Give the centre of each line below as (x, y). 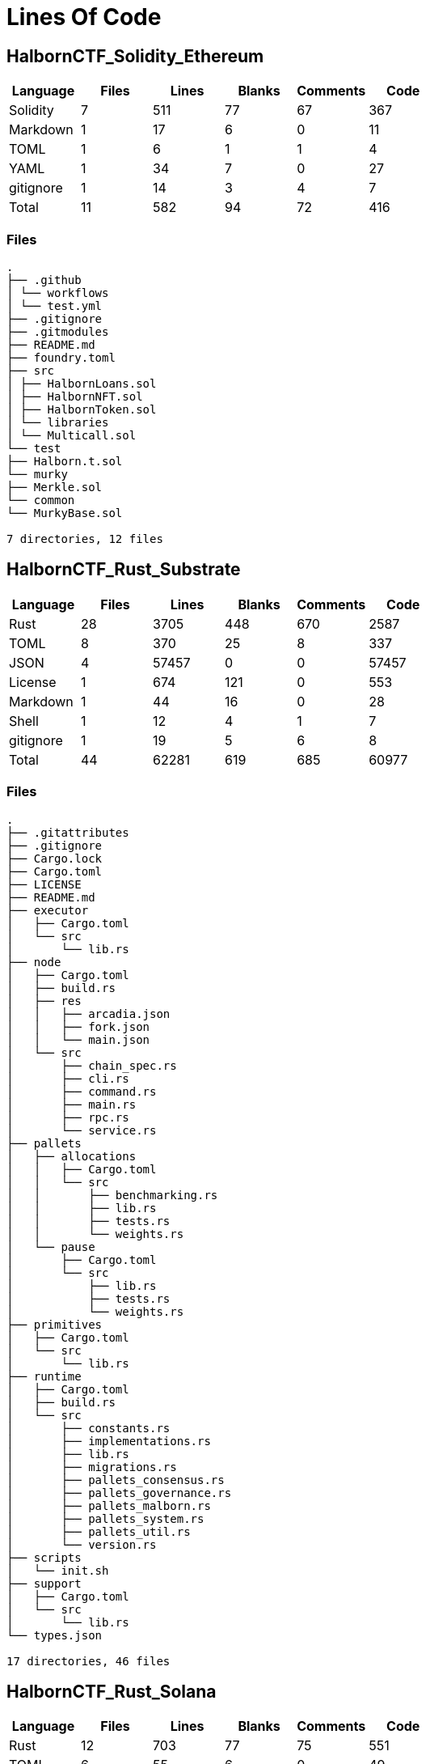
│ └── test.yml (55, 305)
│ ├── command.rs (82, 1091)
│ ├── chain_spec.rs (92, 1065)
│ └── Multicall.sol (72, 435)
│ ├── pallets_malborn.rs (109, 1505)
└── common (41, 500)
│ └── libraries (58, 422)
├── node (34, 962)
